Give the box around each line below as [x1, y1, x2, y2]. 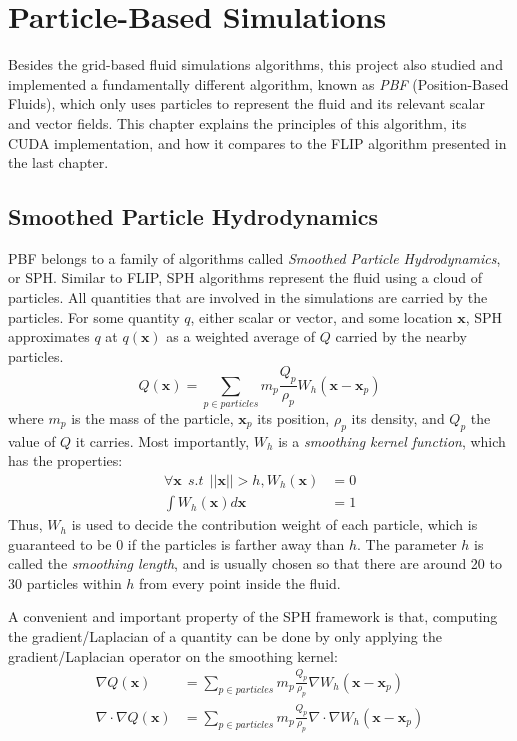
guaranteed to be [8, 533, 112, 554]
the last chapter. [8, 152, 109, 173]
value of [8, 430, 56, 451]
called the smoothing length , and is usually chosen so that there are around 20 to [8, 553, 502, 574]
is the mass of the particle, [71, 408, 234, 429]
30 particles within [8, 572, 122, 593]
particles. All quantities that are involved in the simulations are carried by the [8, 287, 488, 308]
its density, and [351, 408, 445, 429]
